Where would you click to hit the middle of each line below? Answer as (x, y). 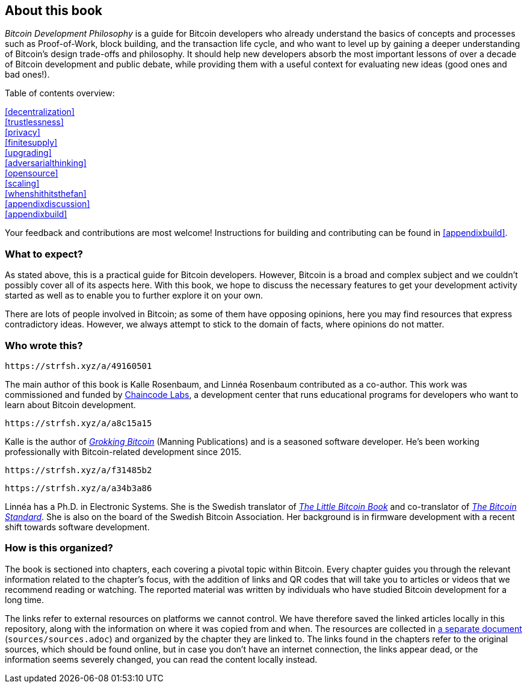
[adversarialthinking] (46, 163)
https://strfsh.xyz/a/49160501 (79, 366)
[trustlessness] (34, 122)
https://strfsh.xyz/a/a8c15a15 (79, 423)
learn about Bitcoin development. (70, 404)
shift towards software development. (77, 527)
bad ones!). (27, 75)
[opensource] (32, 173)
